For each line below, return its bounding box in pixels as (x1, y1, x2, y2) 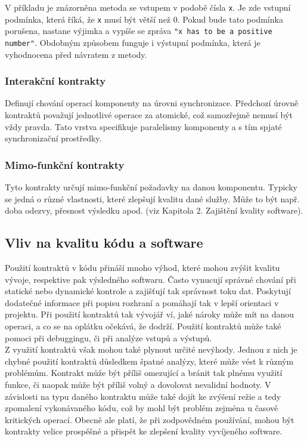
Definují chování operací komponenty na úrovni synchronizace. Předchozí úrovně (5, 97, 299, 109)
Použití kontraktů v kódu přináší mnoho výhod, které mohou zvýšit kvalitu (5, 261, 280, 274)
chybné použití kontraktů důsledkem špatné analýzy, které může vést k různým (5, 354, 294, 367)
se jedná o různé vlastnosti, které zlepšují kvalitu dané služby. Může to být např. (5, 192, 300, 205)
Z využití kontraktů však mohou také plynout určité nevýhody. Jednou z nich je (5, 343, 297, 356)
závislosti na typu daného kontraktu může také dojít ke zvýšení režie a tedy (5, 390, 281, 402)
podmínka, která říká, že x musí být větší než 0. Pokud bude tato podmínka (5, 13, 283, 25)
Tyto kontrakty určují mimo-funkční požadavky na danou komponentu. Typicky (5, 181, 297, 193)
